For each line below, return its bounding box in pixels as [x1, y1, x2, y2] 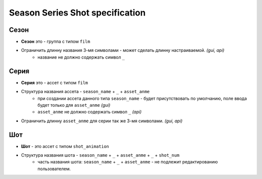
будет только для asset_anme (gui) [37, 102, 111, 108]
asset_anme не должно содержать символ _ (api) [37, 109, 142, 115]
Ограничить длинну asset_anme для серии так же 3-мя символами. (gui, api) [21, 118, 183, 124]
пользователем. [37, 165, 71, 172]
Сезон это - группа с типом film [21, 39, 90, 45]
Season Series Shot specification [9, 7, 146, 18]
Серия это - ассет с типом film [21, 80, 88, 85]
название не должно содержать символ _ [37, 54, 125, 60]
